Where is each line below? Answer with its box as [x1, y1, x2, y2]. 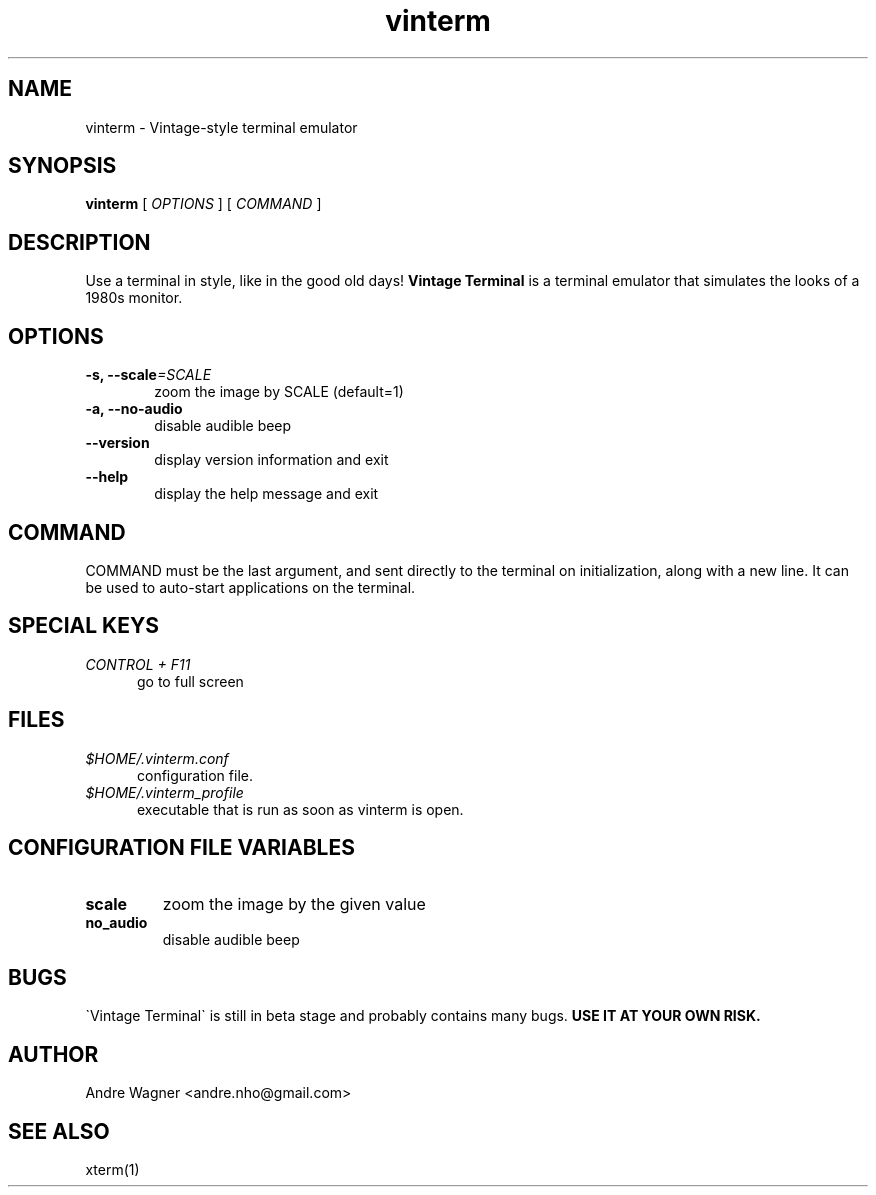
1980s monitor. [85, 289, 183, 307]
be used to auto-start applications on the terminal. [85, 578, 416, 596]
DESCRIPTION [8, 229, 151, 255]
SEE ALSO [8, 1118, 110, 1144]
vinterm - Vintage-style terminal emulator [85, 118, 358, 136]
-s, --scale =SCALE [85, 366, 212, 384]
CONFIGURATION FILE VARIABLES [8, 835, 355, 861]
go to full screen [137, 672, 244, 690]
